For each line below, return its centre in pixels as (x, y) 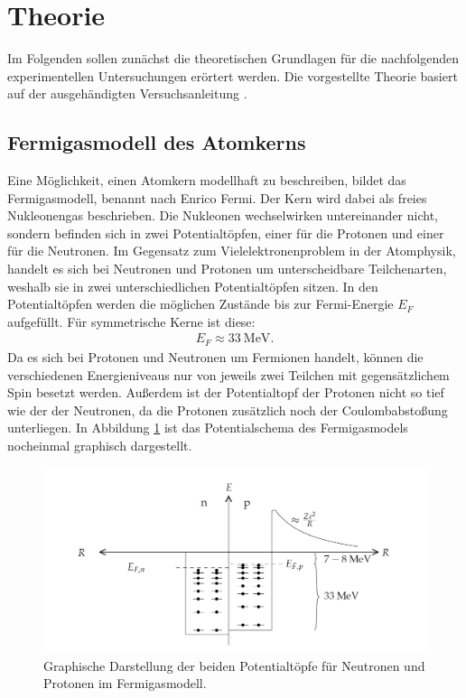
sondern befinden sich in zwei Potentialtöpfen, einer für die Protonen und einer (226, 233)
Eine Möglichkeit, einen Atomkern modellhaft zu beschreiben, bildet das (207, 180)
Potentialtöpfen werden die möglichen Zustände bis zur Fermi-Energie (200, 304)
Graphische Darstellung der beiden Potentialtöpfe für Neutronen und (234, 665)
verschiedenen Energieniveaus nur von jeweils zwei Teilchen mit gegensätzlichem (228, 374)
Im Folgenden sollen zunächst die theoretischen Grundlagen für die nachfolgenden (233, 58)
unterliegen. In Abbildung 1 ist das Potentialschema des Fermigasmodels (208, 428)
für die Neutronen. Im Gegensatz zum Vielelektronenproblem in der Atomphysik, (232, 251)
